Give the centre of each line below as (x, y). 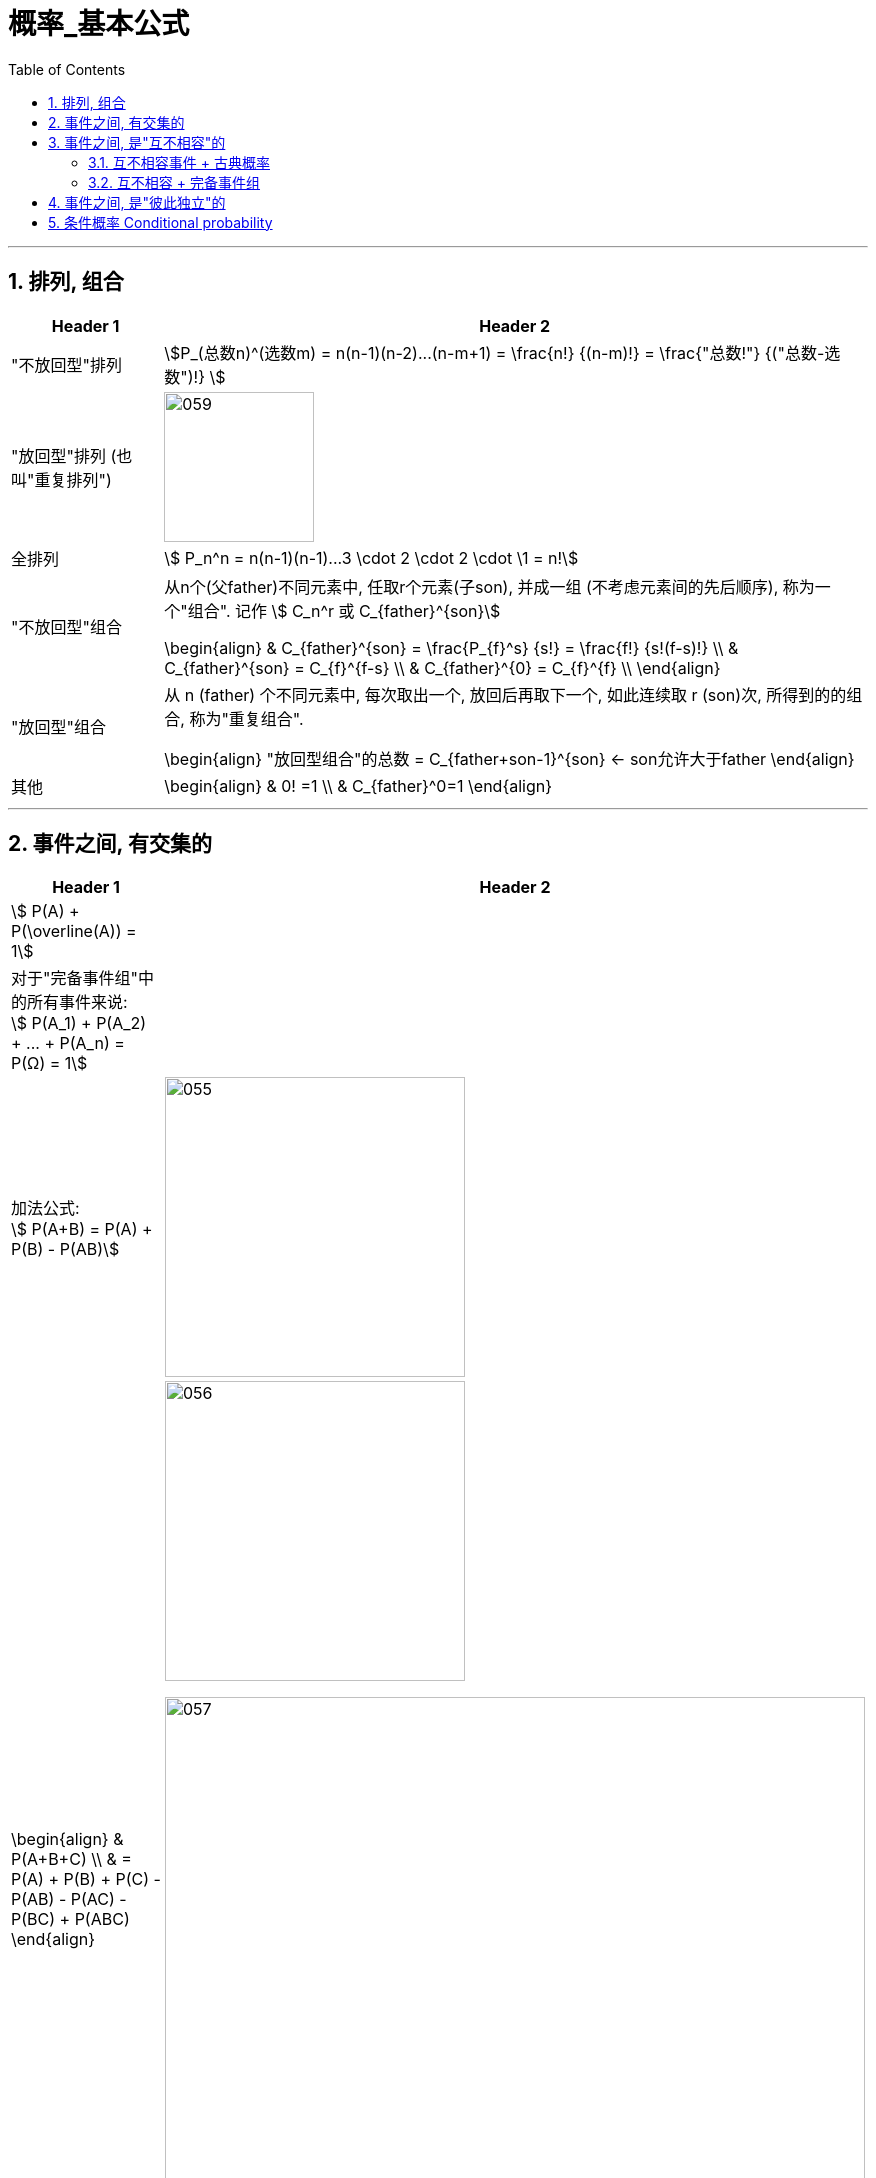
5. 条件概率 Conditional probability (160, 222)
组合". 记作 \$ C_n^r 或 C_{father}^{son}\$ (344, 610)
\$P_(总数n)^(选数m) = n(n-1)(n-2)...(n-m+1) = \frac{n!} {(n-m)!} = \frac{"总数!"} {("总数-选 (502, 352)
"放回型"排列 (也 (72, 455)
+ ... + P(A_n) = (68, 1043)
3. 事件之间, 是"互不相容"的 (137, 142)
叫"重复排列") (61, 479)
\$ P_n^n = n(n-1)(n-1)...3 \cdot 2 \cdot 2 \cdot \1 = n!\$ (371, 557)
